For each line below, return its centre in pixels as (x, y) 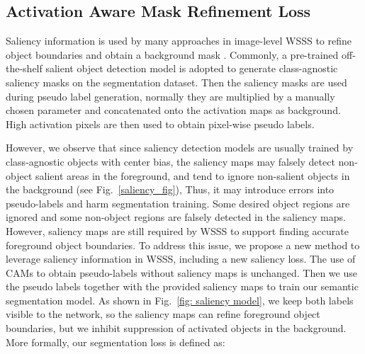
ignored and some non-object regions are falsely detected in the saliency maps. (176, 217)
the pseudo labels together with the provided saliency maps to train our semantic (182, 286)
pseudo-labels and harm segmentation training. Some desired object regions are (178, 203)
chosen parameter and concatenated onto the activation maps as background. (173, 110)
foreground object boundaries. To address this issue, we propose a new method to (183, 245)
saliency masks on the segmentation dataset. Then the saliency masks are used (176, 82)
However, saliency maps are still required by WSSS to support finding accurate (177, 230)
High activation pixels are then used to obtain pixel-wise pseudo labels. (160, 124)
